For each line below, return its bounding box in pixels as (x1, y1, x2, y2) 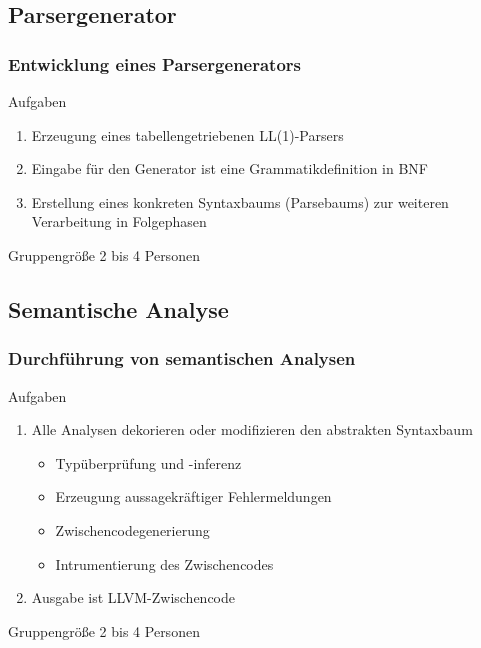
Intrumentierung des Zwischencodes (55, 553, 274, 574)
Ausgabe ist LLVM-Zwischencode (31, 587, 236, 608)
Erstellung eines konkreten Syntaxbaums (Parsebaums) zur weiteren (31, 191, 449, 212)
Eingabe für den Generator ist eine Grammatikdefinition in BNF (31, 158, 428, 179)
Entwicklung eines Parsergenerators (8, 51, 302, 76)
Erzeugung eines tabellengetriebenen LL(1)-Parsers (31, 124, 344, 145)
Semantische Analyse (8, 293, 229, 324)
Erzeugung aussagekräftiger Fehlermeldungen (55, 486, 332, 507)
